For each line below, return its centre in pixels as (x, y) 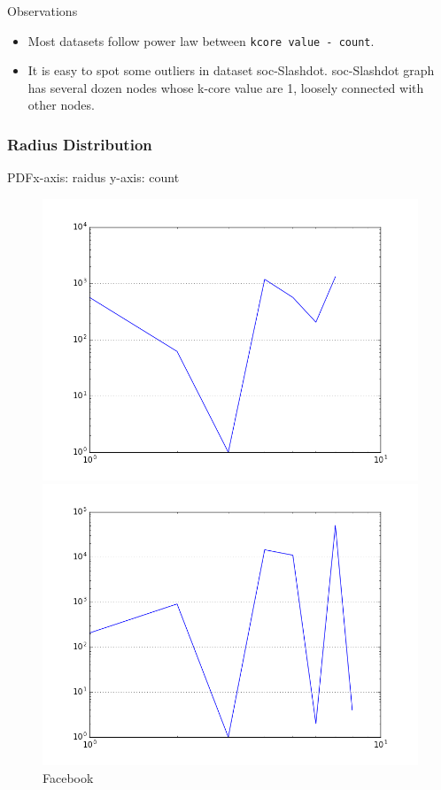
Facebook (68, 778)
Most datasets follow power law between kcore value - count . (201, 40)
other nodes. (61, 105)
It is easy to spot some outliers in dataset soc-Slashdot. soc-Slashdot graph (231, 70)
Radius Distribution (80, 144)
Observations (43, 11)
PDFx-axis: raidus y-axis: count (93, 177)
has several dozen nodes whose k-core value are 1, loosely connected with (226, 87)
